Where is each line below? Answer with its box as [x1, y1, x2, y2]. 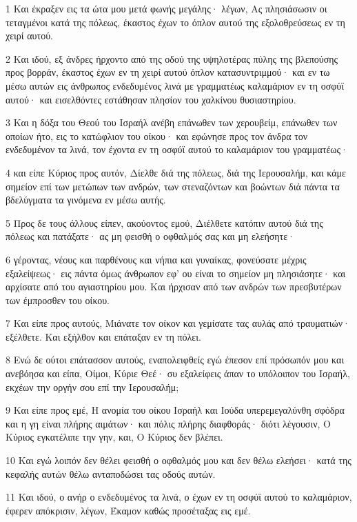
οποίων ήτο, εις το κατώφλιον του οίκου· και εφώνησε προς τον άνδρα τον [6, 128, 308, 143]
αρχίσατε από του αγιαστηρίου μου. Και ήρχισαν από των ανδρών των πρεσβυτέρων [6, 279, 342, 294]
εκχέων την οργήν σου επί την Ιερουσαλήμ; [6, 379, 179, 394]
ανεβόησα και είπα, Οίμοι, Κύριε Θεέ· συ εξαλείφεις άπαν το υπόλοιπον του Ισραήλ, [6, 366, 350, 381]
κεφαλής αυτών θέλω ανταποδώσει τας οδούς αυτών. [6, 466, 216, 481]
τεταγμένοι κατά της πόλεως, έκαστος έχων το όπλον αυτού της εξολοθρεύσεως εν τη [6, 14, 345, 29]
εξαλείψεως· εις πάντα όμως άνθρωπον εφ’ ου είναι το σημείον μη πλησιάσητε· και [6, 265, 346, 280]
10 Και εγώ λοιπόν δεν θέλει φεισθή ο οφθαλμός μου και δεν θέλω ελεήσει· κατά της [6, 453, 351, 468]
